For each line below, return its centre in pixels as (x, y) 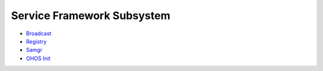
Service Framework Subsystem (91, 16)
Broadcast (39, 33)
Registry (36, 41)
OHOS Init (38, 58)
